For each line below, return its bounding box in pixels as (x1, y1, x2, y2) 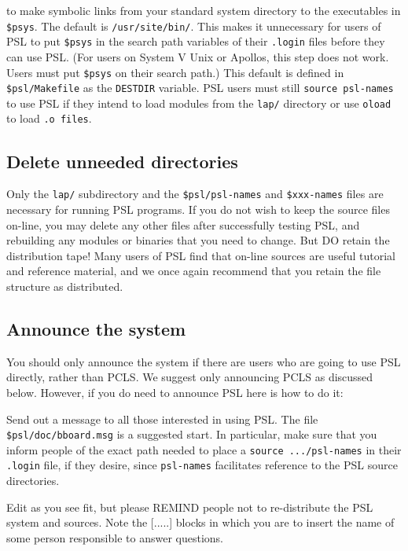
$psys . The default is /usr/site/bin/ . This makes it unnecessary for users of (6, 17, 381, 34)
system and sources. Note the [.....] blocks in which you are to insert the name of (6, 514, 395, 531)
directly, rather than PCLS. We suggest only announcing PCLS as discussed (6, 369, 373, 385)
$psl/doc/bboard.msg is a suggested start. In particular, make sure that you (6, 426, 377, 443)
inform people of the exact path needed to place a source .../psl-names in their (6, 441, 402, 457)
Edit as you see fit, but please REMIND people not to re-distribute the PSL (6, 498, 373, 515)
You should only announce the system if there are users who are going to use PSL (6, 353, 401, 369)
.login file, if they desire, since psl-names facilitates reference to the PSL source (6, 457, 398, 473)
